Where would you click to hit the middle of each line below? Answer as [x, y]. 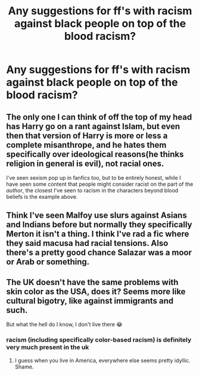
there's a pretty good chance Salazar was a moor [99, 253]
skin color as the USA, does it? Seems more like [96, 291]
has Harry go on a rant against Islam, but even [93, 126]
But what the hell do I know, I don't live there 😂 [64, 324]
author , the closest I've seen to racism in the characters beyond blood [92, 190]
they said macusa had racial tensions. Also [87, 243]
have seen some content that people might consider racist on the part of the [100, 184]
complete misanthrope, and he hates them [86, 145]
